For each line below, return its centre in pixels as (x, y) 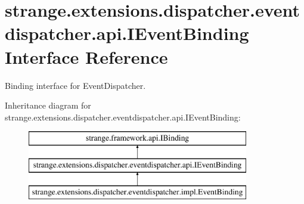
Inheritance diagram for (48, 105)
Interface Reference (86, 56)
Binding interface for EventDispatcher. (75, 85)
